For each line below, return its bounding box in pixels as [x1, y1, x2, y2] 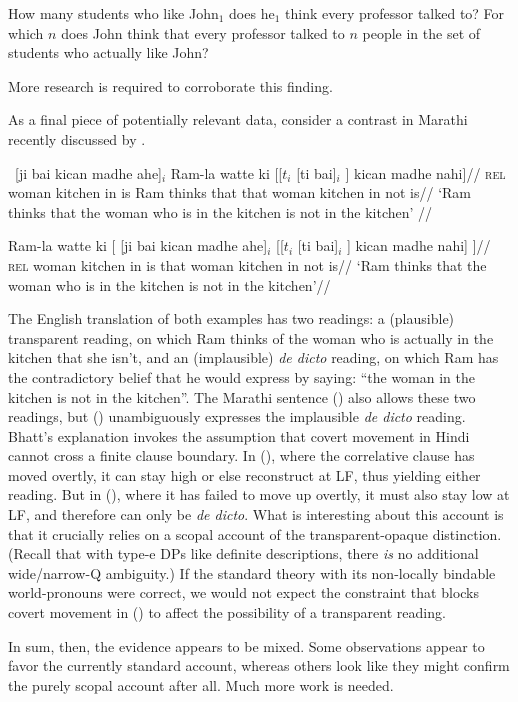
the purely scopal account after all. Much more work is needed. [8, 674, 394, 695]
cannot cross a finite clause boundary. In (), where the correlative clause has [8, 445, 475, 466]
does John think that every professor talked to [61, 22, 345, 43]
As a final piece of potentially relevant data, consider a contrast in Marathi [8, 109, 468, 130]
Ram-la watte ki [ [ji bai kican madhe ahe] [8, 235, 268, 256]
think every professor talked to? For [285, 3, 505, 23]
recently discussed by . [8, 128, 146, 149]
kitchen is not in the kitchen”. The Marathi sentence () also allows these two [8, 386, 476, 407]
